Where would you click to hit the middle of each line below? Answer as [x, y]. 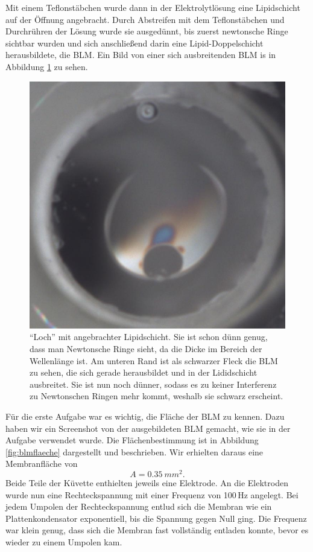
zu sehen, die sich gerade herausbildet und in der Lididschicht [144, 372]
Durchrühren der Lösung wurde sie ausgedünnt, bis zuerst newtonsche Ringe [147, 31]
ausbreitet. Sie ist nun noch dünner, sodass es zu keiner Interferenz [153, 384]
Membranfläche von [42, 464]
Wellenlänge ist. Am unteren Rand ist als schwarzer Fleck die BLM [154, 360]
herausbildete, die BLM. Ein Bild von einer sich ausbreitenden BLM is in [141, 55]
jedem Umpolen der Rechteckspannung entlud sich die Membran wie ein [139, 506]
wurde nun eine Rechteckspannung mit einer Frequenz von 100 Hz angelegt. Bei [152, 494]
